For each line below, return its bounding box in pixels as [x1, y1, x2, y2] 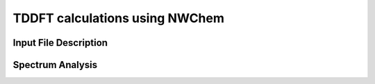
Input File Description [12, 37, 108, 49]
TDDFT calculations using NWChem [12, 10, 225, 26]
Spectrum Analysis [12, 59, 98, 71]
